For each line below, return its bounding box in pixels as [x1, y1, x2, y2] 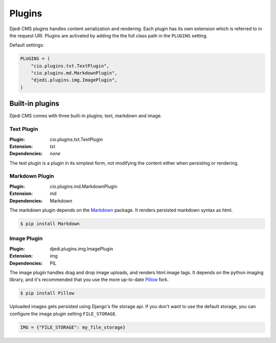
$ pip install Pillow [20, 290, 75, 296]
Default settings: [9, 42, 44, 48]
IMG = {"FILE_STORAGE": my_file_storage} [20, 324, 126, 330]
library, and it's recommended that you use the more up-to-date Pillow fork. [9, 276, 169, 283]
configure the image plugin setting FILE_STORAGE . [9, 310, 117, 317]
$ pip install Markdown [20, 221, 80, 226]
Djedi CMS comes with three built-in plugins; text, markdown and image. [9, 113, 162, 119]
